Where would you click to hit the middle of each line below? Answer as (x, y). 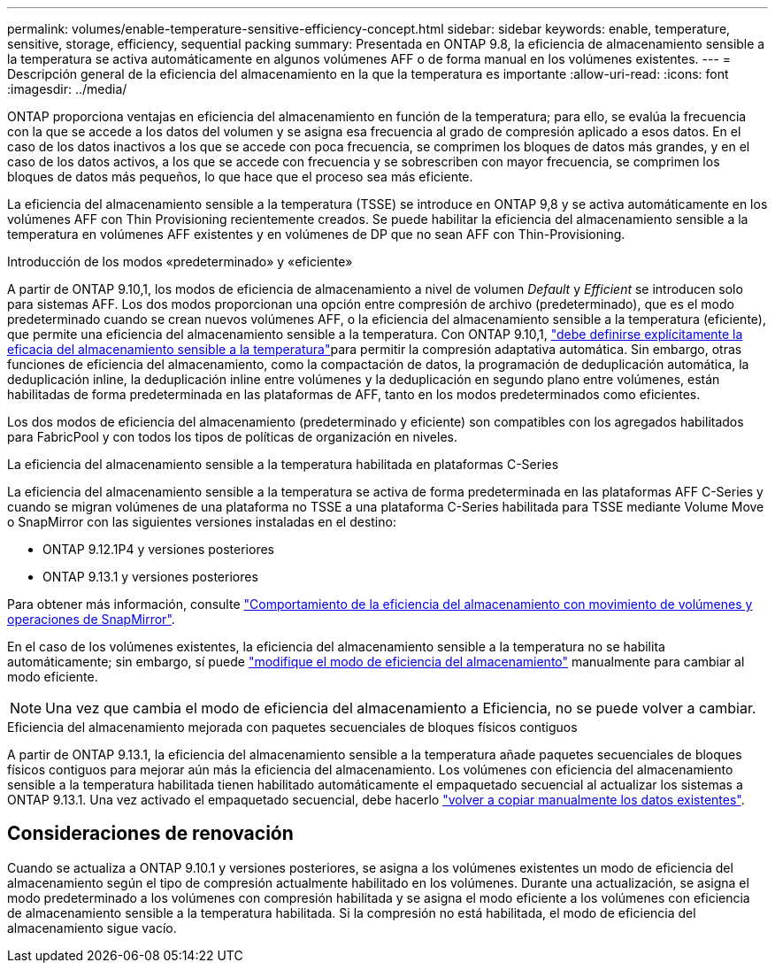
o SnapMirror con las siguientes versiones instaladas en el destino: (202, 522)
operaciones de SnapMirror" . (91, 619)
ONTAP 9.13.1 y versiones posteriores (150, 577)
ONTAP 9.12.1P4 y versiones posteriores (158, 549)
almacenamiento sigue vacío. (92, 928)
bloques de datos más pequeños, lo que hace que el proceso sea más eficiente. (240, 177)
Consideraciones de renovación (150, 834)
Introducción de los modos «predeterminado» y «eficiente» (180, 262)
